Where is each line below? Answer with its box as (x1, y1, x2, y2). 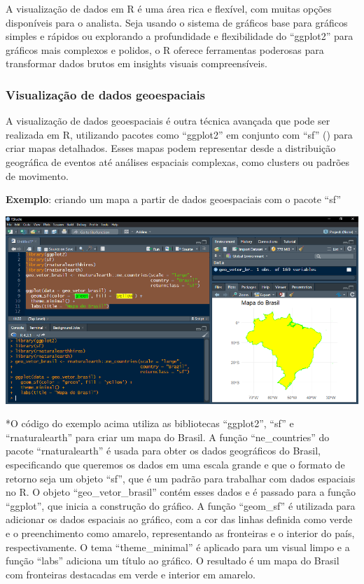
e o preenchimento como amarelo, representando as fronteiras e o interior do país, (6, 526, 355, 541)
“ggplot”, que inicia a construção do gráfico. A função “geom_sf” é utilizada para (6, 498, 356, 513)
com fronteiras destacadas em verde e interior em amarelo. (6, 566, 256, 581)
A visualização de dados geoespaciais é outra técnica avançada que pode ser (6, 113, 330, 128)
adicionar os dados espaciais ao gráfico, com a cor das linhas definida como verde (6, 512, 353, 527)
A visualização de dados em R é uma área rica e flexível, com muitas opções (6, 1, 332, 15)
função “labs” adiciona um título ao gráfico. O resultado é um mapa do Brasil (6, 553, 339, 568)
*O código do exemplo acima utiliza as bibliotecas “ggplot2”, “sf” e (6, 416, 294, 431)
